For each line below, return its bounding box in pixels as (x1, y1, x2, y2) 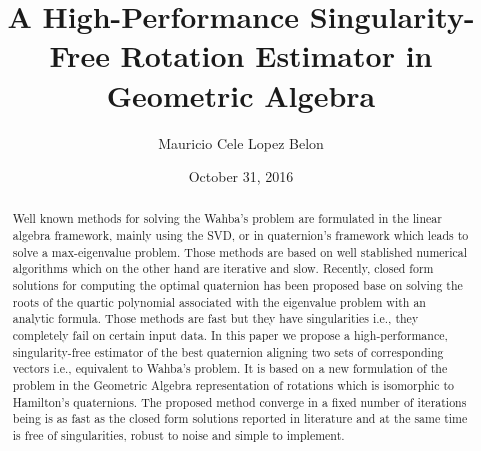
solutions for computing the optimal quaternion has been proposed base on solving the (12, 277, 463, 294)
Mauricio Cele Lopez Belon (158, 132, 324, 153)
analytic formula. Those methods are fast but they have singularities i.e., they (12, 310, 419, 327)
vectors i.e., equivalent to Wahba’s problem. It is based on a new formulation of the (12, 360, 448, 377)
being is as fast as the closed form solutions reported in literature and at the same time (12, 410, 468, 427)
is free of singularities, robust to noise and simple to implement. (12, 427, 345, 444)
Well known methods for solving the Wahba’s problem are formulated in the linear (12, 210, 442, 227)
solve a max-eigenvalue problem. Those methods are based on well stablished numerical (12, 243, 468, 260)
